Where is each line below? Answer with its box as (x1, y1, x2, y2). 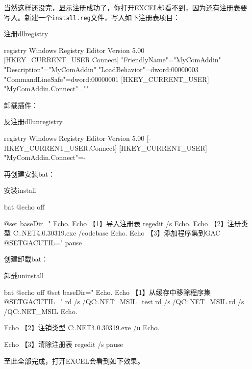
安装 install (4, 185, 36, 195)
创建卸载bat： (4, 254, 49, 264)
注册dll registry (4, 28, 49, 39)
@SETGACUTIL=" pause (4, 237, 82, 247)
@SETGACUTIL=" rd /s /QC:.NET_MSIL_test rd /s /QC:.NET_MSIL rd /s (4, 296, 244, 307)
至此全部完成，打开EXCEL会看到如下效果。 (4, 355, 145, 366)
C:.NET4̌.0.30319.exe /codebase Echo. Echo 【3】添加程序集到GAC (13, 228, 221, 238)
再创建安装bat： (4, 168, 55, 179)
